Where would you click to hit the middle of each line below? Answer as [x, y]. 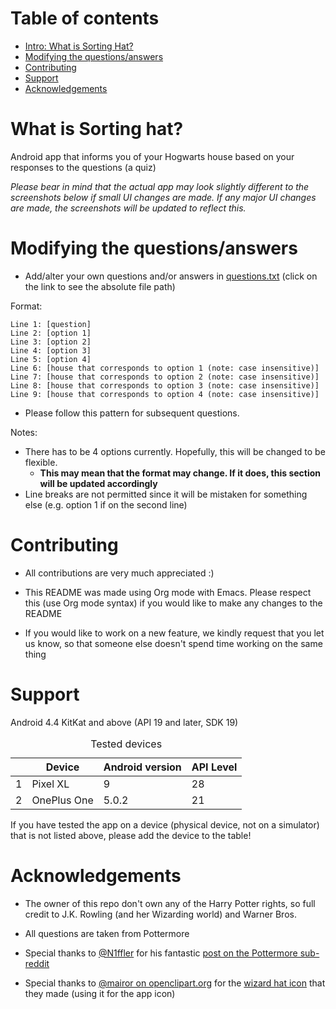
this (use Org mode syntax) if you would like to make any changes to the [173, 603]
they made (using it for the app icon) [100, 993]
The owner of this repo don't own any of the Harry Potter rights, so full [170, 903]
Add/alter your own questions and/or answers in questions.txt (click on [171, 276]
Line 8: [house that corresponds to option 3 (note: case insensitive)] [165, 385]
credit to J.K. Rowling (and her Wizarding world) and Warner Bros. [160, 914]
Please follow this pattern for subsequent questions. [132, 413]
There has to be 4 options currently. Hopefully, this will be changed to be [175, 451]
